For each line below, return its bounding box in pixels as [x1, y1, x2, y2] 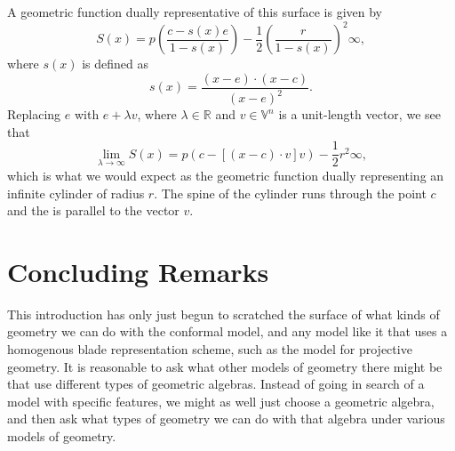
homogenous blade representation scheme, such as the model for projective [7, 340, 412, 358]
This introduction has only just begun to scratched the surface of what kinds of [7, 304, 440, 323]
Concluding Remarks [7, 253, 269, 289]
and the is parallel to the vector [7, 201, 180, 220]
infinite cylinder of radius [7, 183, 145, 202]
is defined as [82, 54, 149, 73]
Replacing [7, 105, 61, 124]
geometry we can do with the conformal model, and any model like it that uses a [7, 322, 448, 341]
